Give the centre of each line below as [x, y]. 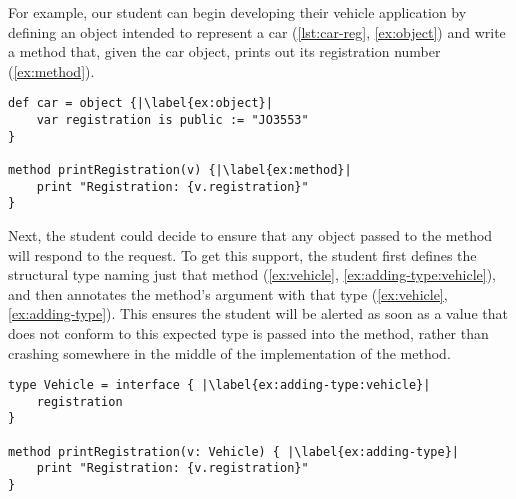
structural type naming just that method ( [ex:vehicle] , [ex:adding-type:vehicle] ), [252, 274]
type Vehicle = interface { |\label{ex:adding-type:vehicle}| [219, 385]
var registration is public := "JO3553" [172, 120]
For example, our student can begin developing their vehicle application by [237, 12]
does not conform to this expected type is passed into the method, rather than [248, 332]
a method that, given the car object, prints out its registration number [224, 51]
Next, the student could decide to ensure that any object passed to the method [250, 234]
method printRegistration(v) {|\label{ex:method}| [180, 170]
